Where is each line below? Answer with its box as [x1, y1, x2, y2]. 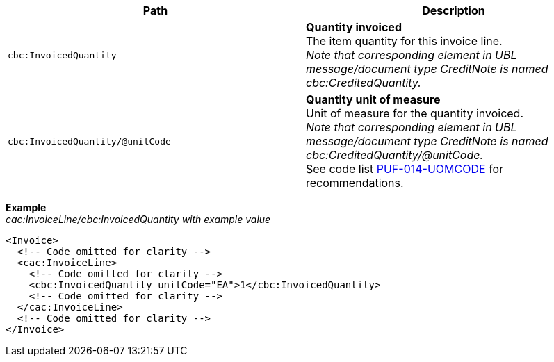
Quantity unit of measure [306, 92, 441, 106]
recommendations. [306, 176, 404, 190]
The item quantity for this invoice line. [306, 34, 503, 48]
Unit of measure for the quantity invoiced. [306, 106, 524, 120]
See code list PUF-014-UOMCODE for [306, 162, 504, 176]
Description [422, 3, 485, 17]
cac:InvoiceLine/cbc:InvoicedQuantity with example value [6, 213, 271, 225]
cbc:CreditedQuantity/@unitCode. [306, 148, 484, 162]
